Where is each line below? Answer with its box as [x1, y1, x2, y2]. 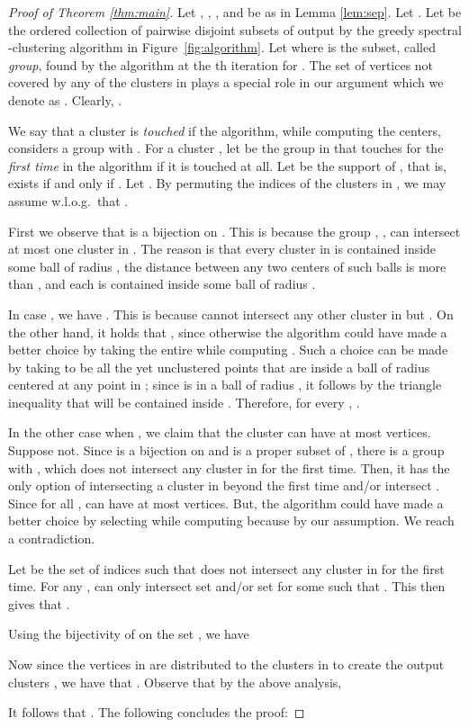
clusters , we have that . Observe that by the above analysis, [8, 672, 342, 691]
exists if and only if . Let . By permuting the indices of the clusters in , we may [8, 174, 446, 193]
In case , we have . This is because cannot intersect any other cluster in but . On [8, 304, 454, 323]
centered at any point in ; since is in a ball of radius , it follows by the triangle [8, 375, 442, 394]
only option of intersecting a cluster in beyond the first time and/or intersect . [8, 476, 440, 495]
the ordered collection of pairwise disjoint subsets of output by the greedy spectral [8, 20, 462, 39]
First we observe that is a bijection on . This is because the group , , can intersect [8, 221, 461, 240]
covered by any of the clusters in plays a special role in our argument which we [8, 73, 444, 92]
